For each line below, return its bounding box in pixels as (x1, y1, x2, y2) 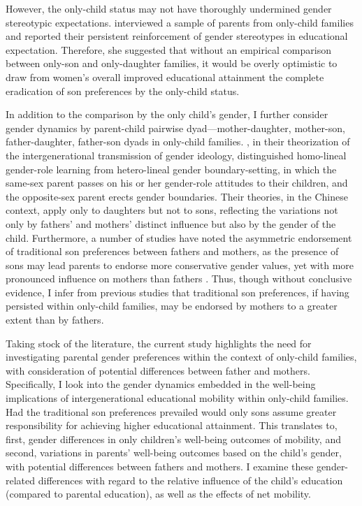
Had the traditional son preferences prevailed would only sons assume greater (6, 404, 337, 419)
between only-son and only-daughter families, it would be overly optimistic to (6, 56, 338, 71)
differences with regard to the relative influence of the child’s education (38, 472, 343, 487)
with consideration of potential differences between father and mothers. (6, 363, 310, 377)
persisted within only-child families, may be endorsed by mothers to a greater (6, 298, 338, 313)
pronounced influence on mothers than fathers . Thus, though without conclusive (6, 271, 352, 286)
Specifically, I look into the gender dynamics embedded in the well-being (6, 377, 316, 391)
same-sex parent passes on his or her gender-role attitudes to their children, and (6, 175, 348, 190)
